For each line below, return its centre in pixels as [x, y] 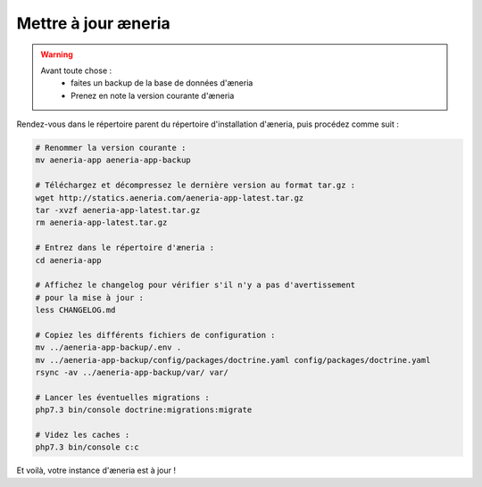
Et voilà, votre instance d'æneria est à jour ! [96, 470]
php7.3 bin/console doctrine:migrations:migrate [144, 410]
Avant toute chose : [76, 70]
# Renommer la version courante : [111, 148]
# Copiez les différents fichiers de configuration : [155, 335]
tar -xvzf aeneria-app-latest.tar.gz [118, 210]
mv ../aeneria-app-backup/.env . [108, 347]
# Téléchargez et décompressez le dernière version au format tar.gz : [195, 186]
